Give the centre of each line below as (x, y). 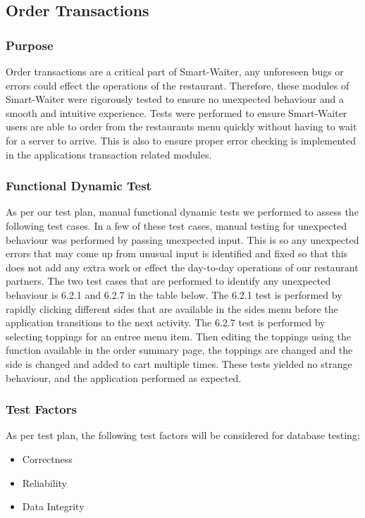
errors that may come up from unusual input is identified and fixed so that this (177, 253)
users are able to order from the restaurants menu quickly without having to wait (181, 127)
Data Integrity (53, 506)
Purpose (30, 45)
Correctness (47, 458)
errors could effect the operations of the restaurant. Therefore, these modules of (178, 85)
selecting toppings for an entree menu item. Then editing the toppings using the (178, 336)
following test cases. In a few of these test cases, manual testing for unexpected (176, 225)
